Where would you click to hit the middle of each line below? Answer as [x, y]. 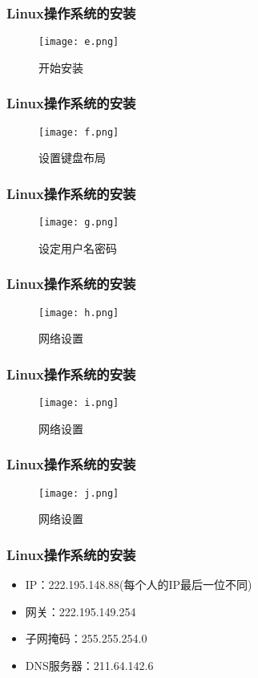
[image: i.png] [79, 403]
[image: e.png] [79, 42]
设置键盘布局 [72, 158]
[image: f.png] [79, 132]
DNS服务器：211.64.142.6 [89, 665]
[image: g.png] [79, 223]
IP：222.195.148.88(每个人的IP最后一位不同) [139, 585]
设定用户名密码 [78, 248]
